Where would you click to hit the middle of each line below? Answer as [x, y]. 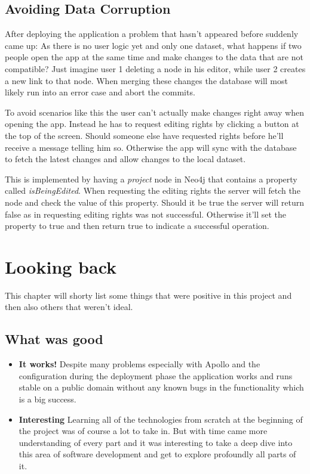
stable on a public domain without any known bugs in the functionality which [161, 387]
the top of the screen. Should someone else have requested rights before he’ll [144, 135]
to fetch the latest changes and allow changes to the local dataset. [125, 159]
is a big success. [47, 399]
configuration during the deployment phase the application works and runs [156, 375]
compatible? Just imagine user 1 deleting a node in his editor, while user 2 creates [155, 68]
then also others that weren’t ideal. [69, 307]
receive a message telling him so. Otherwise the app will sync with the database [151, 147]
